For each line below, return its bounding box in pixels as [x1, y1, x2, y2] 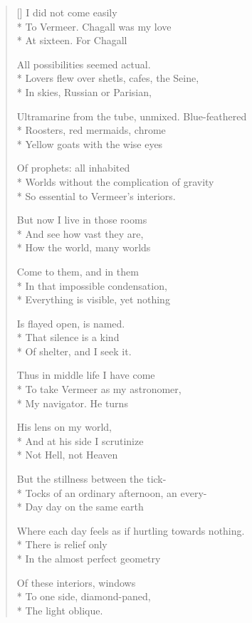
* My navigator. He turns [16, 395, 128, 410]
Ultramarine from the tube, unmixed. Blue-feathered [16, 108, 247, 123]
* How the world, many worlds [16, 240, 151, 255]
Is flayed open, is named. [16, 315, 125, 330]
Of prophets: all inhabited [16, 160, 130, 175]
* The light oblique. [16, 602, 103, 617]
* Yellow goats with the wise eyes [16, 136, 163, 151]
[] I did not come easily [16, 5, 117, 19]
